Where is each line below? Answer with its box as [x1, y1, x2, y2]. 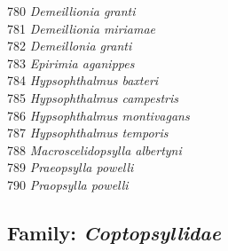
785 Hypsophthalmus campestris [7, 88, 178, 106]
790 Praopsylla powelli [7, 175, 129, 193]
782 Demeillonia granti [7, 36, 132, 55]
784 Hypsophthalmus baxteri [7, 71, 159, 90]
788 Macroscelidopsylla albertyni [7, 140, 182, 159]
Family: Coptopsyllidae [7, 218, 221, 246]
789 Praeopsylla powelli [7, 158, 134, 176]
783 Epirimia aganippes [7, 53, 135, 72]
